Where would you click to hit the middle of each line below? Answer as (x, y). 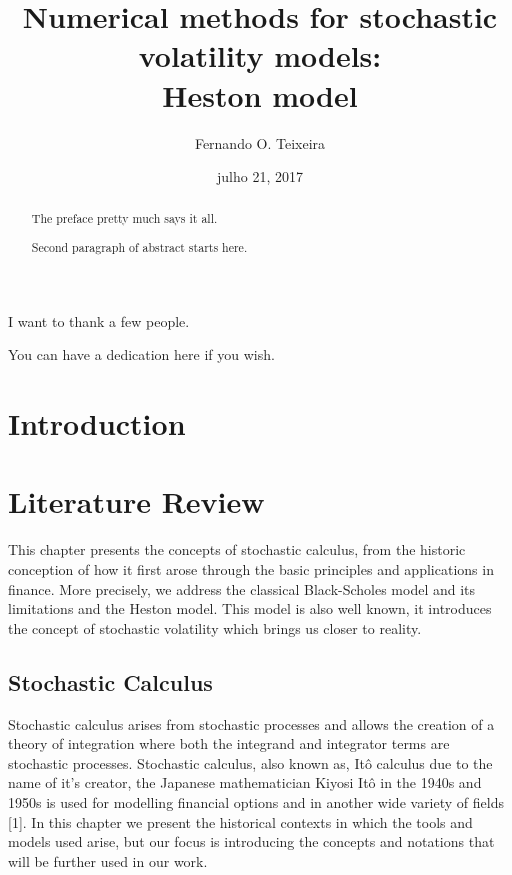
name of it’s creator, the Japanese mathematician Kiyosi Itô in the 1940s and (245, 782)
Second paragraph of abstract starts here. (139, 247)
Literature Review (136, 501)
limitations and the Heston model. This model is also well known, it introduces (250, 608)
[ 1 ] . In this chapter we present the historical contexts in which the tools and (240, 821)
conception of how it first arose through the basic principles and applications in (251, 568)
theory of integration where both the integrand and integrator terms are (229, 743)
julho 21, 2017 (260, 176)
